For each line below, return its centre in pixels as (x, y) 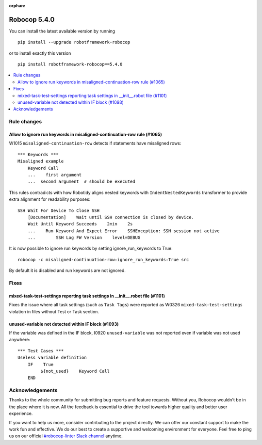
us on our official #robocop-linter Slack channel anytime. (66, 436)
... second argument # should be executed (81, 182)
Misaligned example (41, 161)
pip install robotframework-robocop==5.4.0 (70, 64)
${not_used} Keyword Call (75, 371)
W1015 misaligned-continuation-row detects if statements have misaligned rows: (95, 143)
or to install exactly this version (40, 53)
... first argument (55, 175)
